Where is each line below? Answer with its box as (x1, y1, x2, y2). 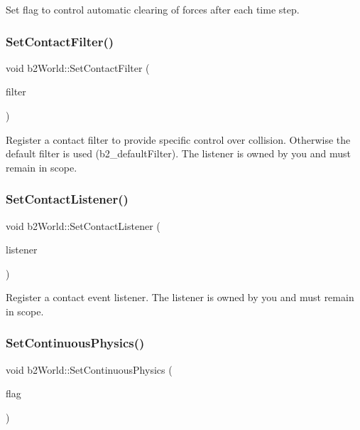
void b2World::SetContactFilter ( (6, 60, 150, 75)
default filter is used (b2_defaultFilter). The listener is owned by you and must (6, 146, 351, 161)
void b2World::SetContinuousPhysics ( (6, 362, 173, 377)
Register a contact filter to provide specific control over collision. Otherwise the (6, 132, 351, 147)
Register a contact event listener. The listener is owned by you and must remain (6, 290, 354, 305)
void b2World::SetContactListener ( (6, 218, 160, 233)
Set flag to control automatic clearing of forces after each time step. (6, 2, 300, 16)
